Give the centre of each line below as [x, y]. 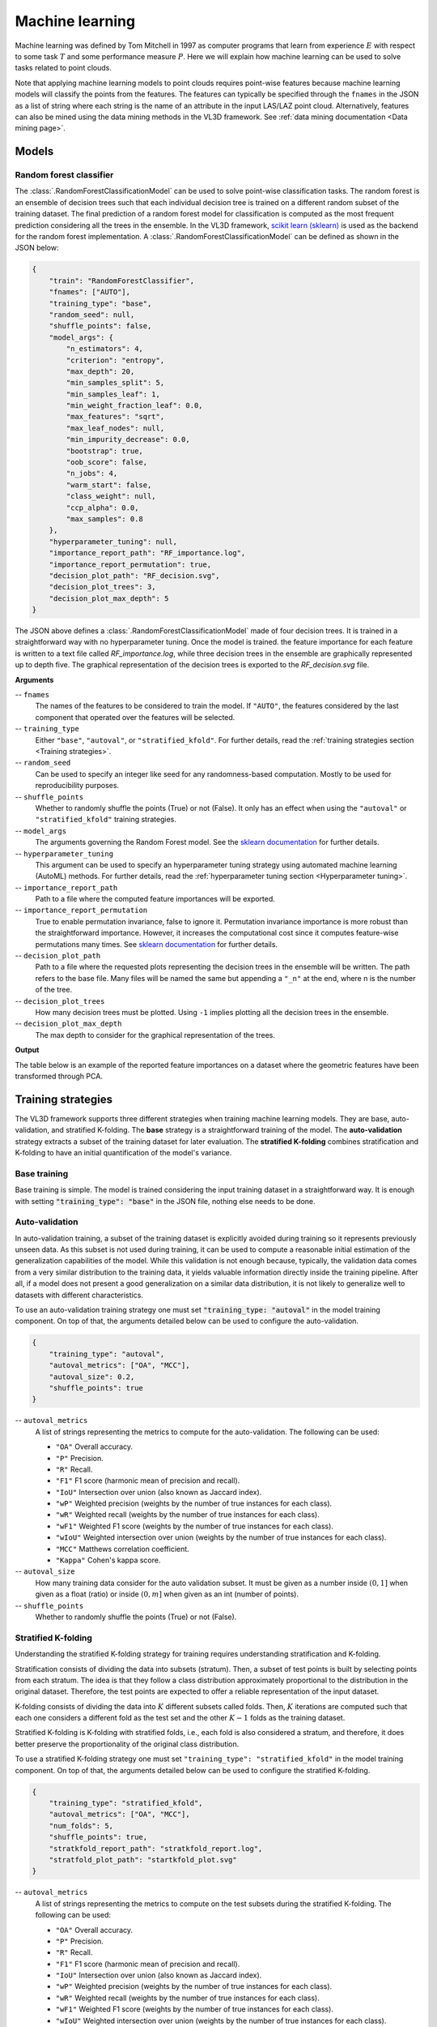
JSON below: [37, 248]
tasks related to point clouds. [64, 68]
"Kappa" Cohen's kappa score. [108, 1560]
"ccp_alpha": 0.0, [102, 508]
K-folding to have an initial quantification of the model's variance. [123, 1153]
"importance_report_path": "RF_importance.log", [147, 553]
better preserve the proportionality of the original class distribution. [127, 1744]
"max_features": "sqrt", [115, 417]
